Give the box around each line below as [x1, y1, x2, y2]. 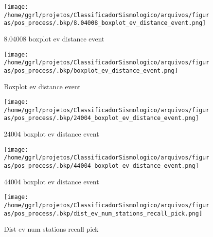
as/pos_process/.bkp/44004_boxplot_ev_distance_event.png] [4, 162, 199, 169]
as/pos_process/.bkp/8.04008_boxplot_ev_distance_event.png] [4, 20, 206, 27]
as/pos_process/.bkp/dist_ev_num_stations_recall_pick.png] [4, 210, 203, 217]
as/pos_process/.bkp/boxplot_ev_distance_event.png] [4, 67, 178, 74]
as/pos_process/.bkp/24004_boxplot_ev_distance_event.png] [4, 115, 199, 122]
